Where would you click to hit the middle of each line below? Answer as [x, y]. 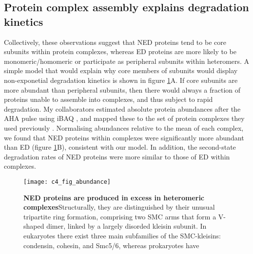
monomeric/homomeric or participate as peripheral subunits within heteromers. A [127, 61]
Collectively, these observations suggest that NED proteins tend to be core [115, 42]
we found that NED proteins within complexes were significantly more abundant [124, 137]
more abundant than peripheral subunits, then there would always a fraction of [122, 89]
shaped [34, 226]
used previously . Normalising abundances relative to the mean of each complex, [124, 127]
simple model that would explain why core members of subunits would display [121, 70]
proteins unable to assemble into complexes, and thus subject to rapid [108, 99]
